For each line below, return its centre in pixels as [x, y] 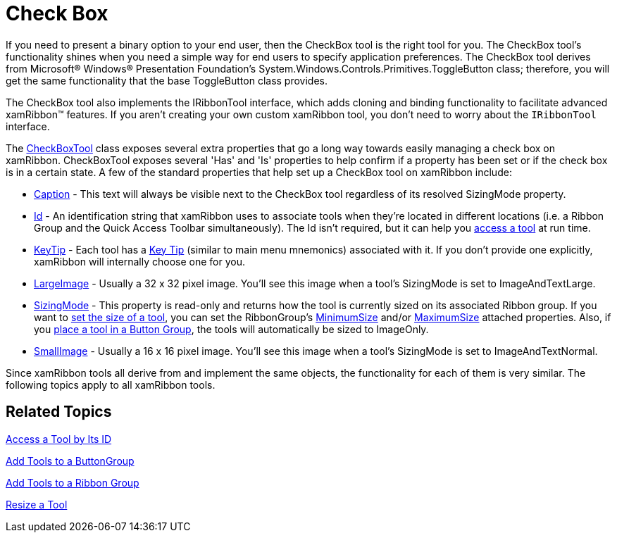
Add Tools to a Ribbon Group [73, 482]
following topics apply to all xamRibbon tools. [111, 384]
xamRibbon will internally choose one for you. [140, 261]
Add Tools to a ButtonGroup [70, 461]
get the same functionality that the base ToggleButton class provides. [167, 80]
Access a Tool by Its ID [59, 439]
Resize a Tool [37, 504]
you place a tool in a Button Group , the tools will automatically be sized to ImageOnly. [231, 329]
